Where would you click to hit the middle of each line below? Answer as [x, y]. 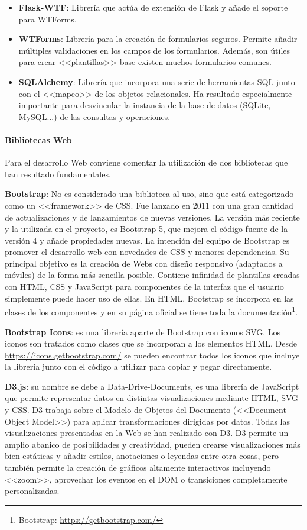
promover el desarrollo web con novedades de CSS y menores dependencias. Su [147, 252]
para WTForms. [48, 19]
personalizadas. [32, 491]
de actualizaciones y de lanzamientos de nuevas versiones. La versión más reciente [152, 217]
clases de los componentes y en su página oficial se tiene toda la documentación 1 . [151, 311]
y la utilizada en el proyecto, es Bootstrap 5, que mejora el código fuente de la [146, 229]
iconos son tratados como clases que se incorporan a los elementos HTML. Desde [151, 343]
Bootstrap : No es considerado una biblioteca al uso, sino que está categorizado [149, 194]
